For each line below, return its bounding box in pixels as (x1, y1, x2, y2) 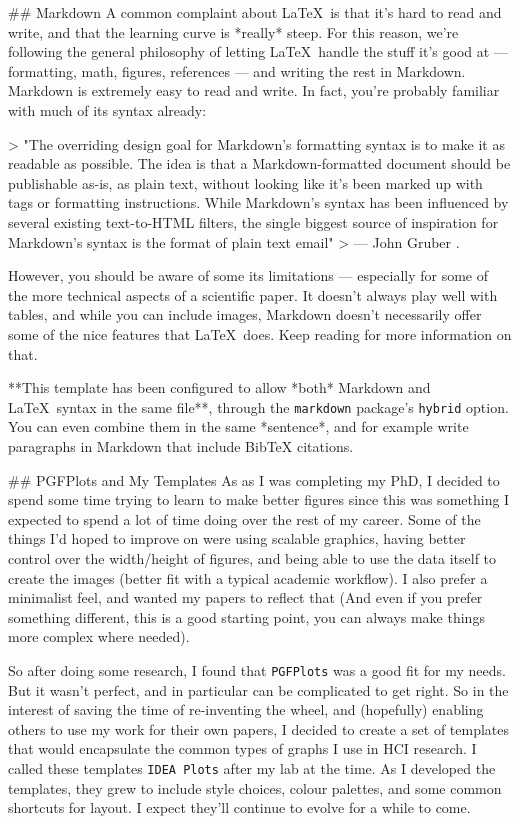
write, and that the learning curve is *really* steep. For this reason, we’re (8, 21, 459, 42)
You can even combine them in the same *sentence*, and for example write (8, 416, 469, 437)
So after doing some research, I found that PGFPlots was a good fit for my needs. (8, 659, 506, 680)
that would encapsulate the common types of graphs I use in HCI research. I (8, 738, 477, 759)
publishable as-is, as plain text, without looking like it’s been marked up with (8, 172, 483, 193)
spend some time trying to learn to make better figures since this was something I (8, 489, 510, 510)
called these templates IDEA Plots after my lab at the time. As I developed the (8, 757, 496, 778)
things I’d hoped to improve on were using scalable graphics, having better (8, 528, 466, 549)
